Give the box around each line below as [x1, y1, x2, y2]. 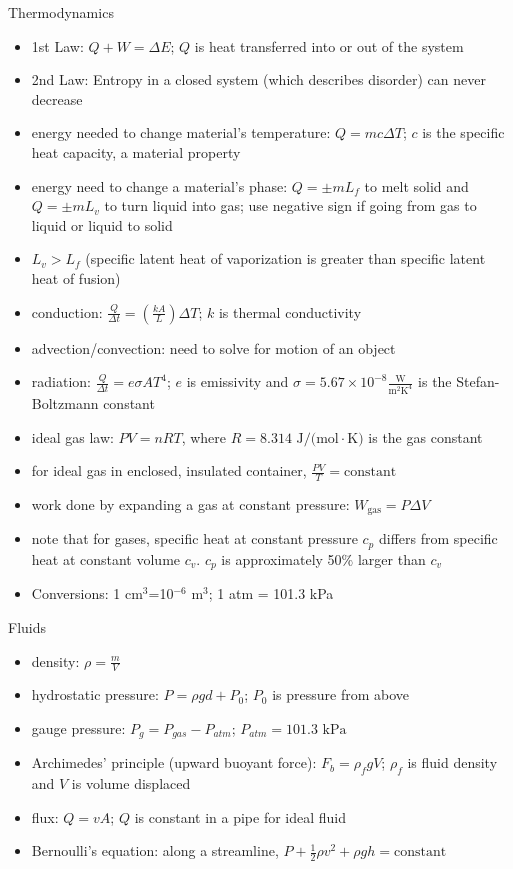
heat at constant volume [31, 548, 181, 569]
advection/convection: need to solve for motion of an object [31, 337, 396, 358]
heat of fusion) [31, 267, 121, 288]
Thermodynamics [8, 2, 114, 22]
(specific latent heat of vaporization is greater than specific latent [85, 248, 486, 269]
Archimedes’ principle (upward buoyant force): [31, 752, 317, 773]
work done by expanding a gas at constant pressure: [31, 494, 350, 515]
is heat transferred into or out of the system [194, 35, 464, 56]
